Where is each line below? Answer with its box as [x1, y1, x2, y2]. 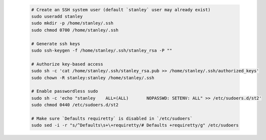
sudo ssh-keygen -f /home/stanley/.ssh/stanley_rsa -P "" [31, 48, 172, 53]
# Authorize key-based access [31, 61, 103, 67]
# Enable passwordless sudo [31, 88, 98, 94]
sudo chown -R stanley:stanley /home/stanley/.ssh [31, 75, 155, 80]
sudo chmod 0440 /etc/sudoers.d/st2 [31, 102, 119, 108]
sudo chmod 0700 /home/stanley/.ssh [31, 27, 119, 33]
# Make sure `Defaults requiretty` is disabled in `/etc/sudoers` [31, 116, 193, 121]
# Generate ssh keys [31, 41, 80, 46]
